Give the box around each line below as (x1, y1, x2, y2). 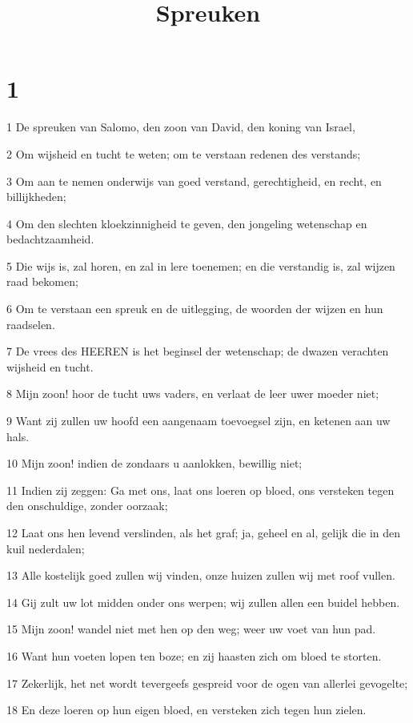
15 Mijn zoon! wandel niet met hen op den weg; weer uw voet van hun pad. (6, 621, 376, 637)
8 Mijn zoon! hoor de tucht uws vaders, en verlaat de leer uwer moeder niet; (6, 385, 379, 402)
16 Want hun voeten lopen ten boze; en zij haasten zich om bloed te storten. (6, 647, 382, 664)
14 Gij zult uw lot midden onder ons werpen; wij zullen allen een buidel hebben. (6, 593, 400, 610)
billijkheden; (6, 188, 66, 205)
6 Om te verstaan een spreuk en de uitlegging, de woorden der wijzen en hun (6, 300, 383, 317)
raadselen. (6, 315, 55, 332)
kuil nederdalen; (6, 540, 85, 556)
